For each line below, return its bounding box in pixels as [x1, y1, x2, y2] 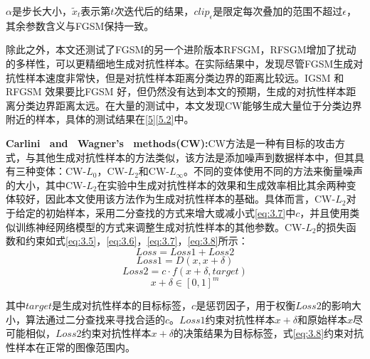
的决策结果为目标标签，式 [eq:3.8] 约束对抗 [173, 326, 364, 341]
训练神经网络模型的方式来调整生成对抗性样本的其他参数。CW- [15, 219, 306, 234]
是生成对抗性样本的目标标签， [52, 298, 192, 313]
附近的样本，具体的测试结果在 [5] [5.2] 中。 [6, 112, 194, 127]
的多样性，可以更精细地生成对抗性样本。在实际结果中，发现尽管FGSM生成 [6, 55, 354, 70]
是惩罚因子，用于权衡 [196, 298, 296, 313]
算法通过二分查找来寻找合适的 [25, 311, 165, 326]
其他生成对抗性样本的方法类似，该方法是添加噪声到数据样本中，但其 [35, 149, 354, 164]
